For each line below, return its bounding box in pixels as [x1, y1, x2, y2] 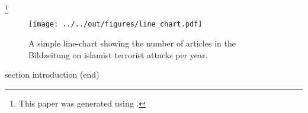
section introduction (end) [5, 68, 100, 81]
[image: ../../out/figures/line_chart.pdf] [28, 20, 203, 29]
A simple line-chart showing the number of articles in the [28, 36, 236, 49]
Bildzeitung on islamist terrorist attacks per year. [28, 48, 208, 61]
